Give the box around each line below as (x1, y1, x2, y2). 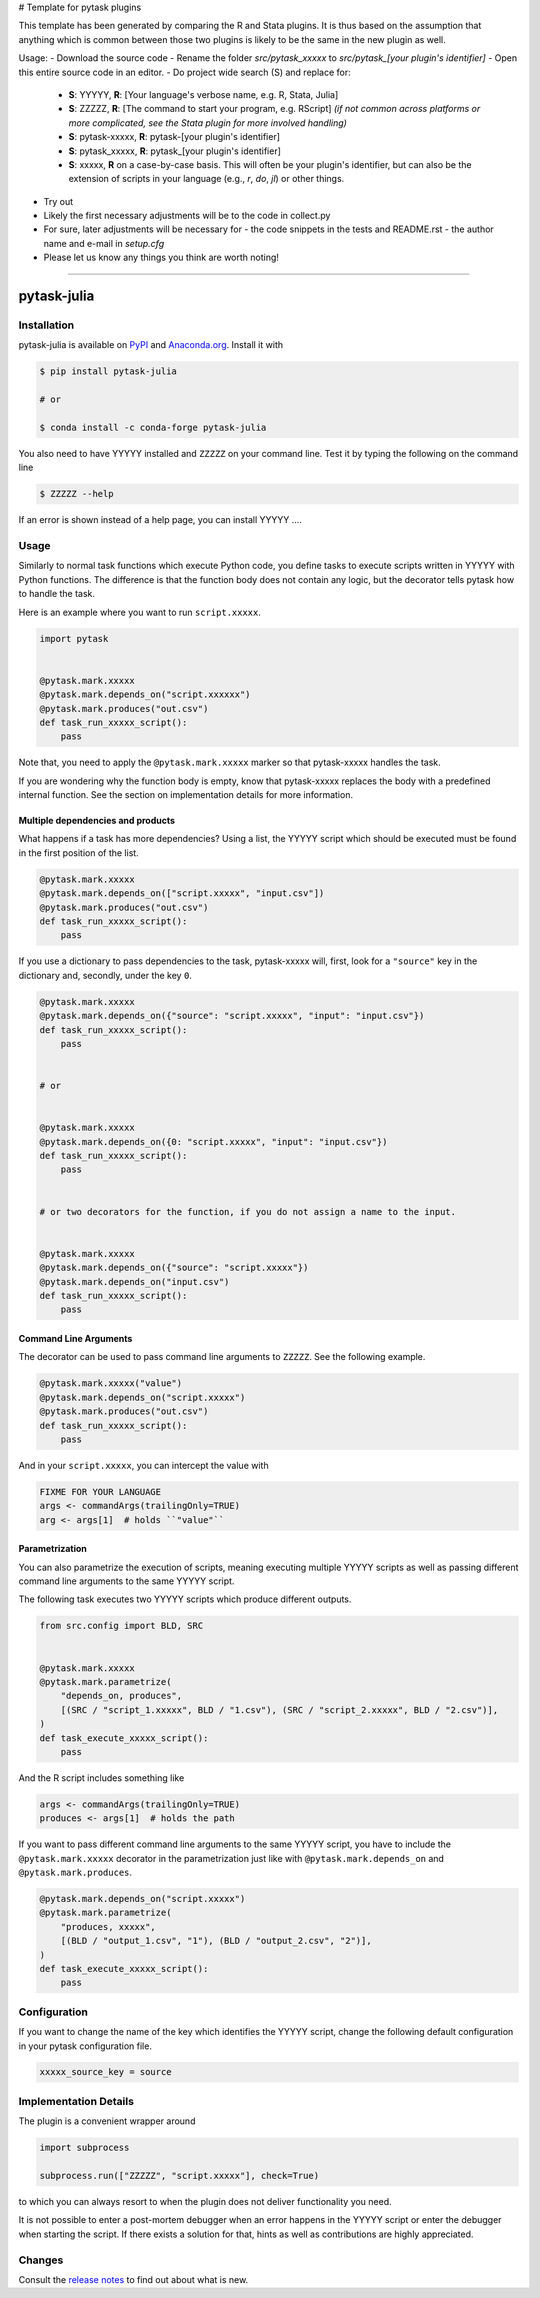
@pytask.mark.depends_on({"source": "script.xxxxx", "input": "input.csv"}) (39, 1010, 425, 1022)
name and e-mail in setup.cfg (43, 237, 165, 249)
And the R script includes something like (18, 1771, 185, 1784)
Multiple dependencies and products (18, 815, 175, 827)
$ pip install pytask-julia (39, 366, 177, 377)
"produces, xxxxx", (60, 1921, 157, 1932)
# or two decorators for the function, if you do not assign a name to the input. (39, 1206, 457, 1217)
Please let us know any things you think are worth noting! (43, 251, 280, 264)
